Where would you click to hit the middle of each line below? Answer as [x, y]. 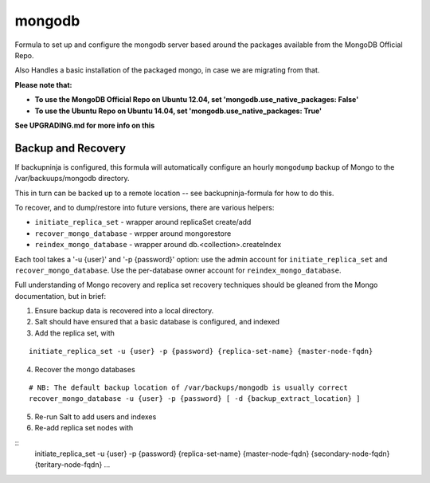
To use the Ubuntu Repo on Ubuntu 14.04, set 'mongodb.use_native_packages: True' [178, 111]
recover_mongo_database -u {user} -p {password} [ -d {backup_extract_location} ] [195, 399]
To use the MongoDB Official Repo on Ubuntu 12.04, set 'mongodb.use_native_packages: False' [197, 100]
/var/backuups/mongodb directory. [72, 179]
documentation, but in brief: [61, 296]
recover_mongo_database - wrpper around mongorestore [133, 233]
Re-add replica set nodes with [84, 428]
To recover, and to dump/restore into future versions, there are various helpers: [145, 207]
